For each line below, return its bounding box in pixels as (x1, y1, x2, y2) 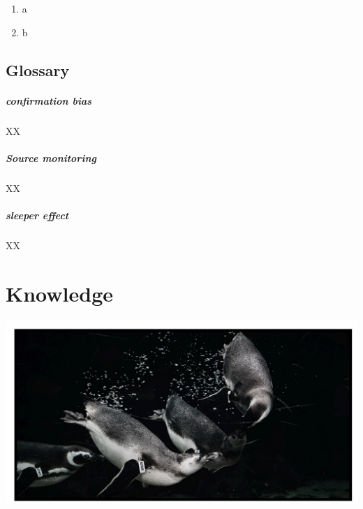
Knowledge (6, 279, 114, 307)
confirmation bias (6, 93, 92, 108)
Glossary (6, 59, 70, 80)
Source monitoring (6, 150, 96, 165)
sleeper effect (6, 207, 69, 222)
